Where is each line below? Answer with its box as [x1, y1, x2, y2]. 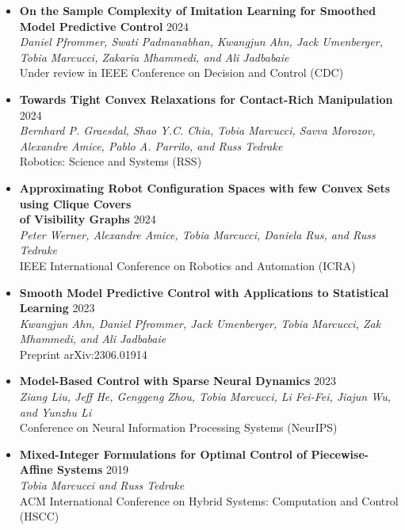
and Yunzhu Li [19, 403, 92, 420]
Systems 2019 [57, 461, 128, 478]
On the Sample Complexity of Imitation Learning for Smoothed [19, 2, 376, 18]
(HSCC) [19, 508, 59, 524]
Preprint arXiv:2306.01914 [19, 345, 147, 362]
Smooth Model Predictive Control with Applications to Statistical [19, 284, 389, 300]
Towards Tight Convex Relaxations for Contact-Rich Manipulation [19, 90, 393, 107]
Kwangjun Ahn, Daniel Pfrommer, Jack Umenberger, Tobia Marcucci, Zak [19, 315, 381, 331]
